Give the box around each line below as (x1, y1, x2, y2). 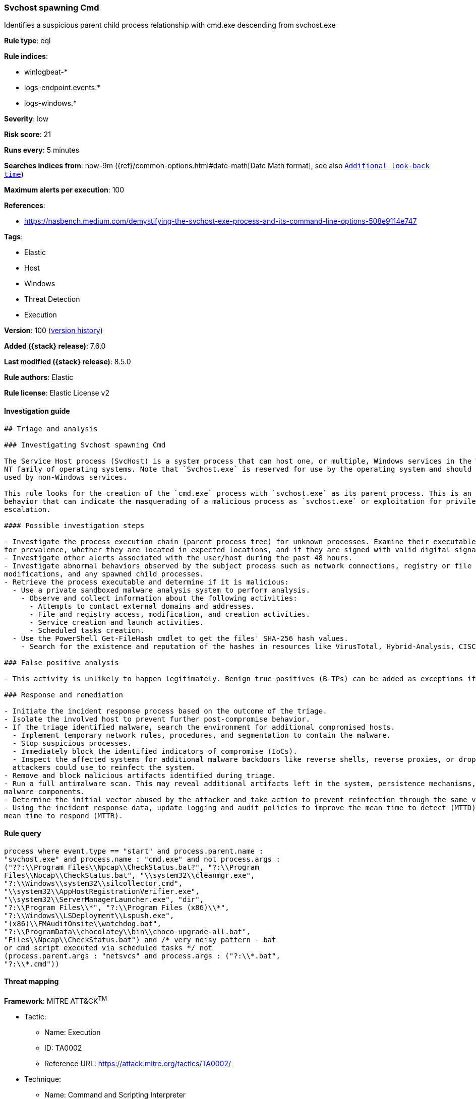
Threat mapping (4, 977, 59, 986)
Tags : (4, 232, 23, 241)
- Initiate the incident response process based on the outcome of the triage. (4, 706, 327, 715)
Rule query (4, 829, 41, 838)
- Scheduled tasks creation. (29, 626, 145, 634)
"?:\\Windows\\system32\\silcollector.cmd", (4, 879, 183, 887)
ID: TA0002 (44, 1043, 82, 1052)
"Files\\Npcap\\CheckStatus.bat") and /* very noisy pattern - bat (4, 935, 276, 944)
